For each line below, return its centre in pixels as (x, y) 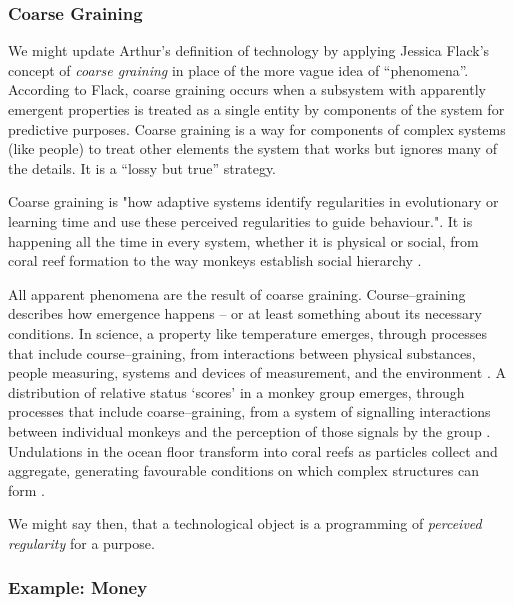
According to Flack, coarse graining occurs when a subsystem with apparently (247, 89)
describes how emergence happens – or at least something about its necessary (245, 313)
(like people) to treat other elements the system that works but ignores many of (252, 148)
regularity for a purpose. (81, 542)
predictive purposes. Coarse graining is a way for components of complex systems (257, 128)
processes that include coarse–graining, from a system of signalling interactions (249, 411)
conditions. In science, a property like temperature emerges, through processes (248, 332)
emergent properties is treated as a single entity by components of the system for (256, 109)
